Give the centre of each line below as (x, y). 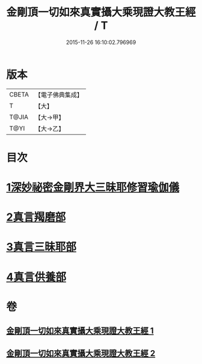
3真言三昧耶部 (41, 247)
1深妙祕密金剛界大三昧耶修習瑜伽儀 (93, 188)
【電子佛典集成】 (59, 95)
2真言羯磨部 (36, 217)
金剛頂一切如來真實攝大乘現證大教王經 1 (80, 331)
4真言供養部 (36, 277)
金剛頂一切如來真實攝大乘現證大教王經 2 (81, 353)
